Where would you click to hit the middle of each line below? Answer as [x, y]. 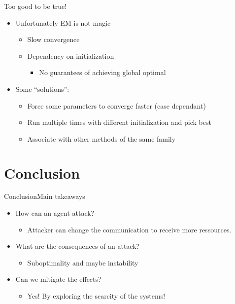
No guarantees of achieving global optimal [102, 72]
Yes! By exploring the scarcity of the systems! [96, 296]
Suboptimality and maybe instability [83, 262]
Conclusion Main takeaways [45, 196]
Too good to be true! [35, 6]
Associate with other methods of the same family [101, 138]
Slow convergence [53, 39]
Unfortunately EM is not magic [63, 22]
